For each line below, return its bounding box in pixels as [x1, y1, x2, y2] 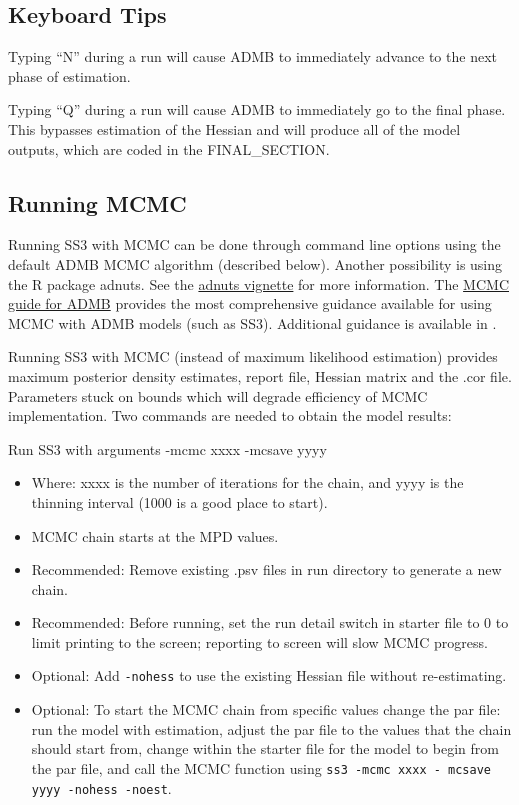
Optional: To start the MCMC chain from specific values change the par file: [31, 699, 501, 720]
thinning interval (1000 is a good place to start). [31, 491, 328, 512]
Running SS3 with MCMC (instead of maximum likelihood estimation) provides [8, 346, 498, 367]
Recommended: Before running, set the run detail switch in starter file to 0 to [31, 612, 509, 633]
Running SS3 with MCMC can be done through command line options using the [8, 234, 501, 255]
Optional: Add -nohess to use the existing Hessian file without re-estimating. [31, 665, 507, 686]
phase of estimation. [8, 65, 131, 86]
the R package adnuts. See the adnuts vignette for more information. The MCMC [8, 273, 509, 294]
